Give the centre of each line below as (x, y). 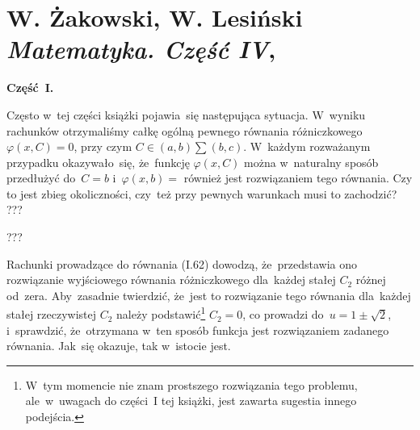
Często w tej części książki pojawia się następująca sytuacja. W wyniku (186, 114)
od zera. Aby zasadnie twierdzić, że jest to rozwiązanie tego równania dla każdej (209, 295)
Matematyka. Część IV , (141, 49)
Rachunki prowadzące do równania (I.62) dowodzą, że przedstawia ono (182, 263)
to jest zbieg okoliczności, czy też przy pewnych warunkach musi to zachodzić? (202, 193)
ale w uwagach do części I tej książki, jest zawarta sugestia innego (191, 401)
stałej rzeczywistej (52, 314)
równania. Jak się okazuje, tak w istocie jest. (119, 346)
